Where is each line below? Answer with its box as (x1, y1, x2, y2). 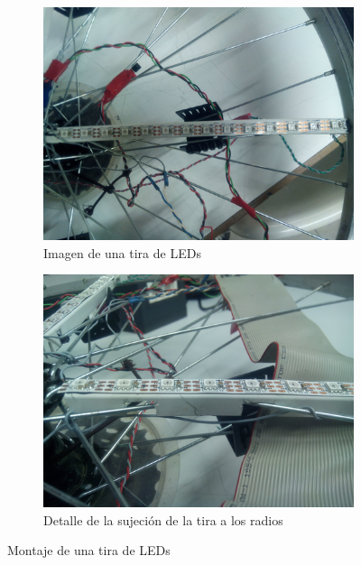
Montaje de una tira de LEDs (7, 541, 171, 560)
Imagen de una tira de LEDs (43, 243, 201, 262)
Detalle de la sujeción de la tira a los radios (43, 510, 283, 529)
